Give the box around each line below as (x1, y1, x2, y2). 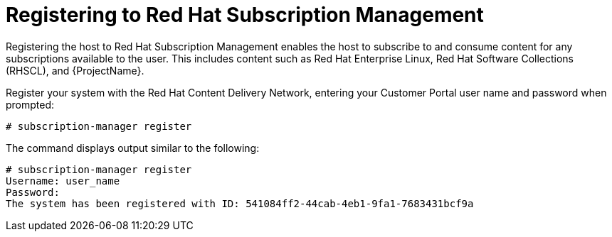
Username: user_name (6, 175, 120, 187)
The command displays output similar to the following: (6, 141, 260, 154)
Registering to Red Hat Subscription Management (6, 3, 484, 27)
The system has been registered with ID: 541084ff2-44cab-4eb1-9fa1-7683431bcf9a (6, 197, 474, 209)
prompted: (6, 98, 55, 111)
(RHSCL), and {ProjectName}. (6, 64, 144, 77)
